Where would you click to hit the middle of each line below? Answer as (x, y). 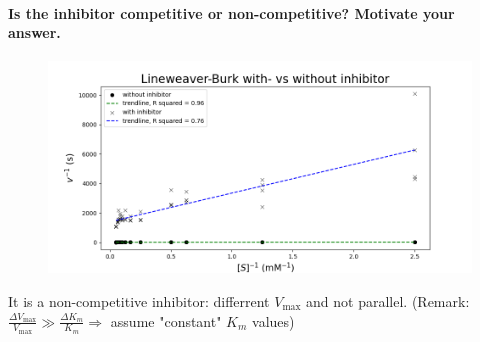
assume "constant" (166, 320)
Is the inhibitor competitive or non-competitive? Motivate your (231, 12)
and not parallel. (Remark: (388, 300)
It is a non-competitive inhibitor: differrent (139, 300)
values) (273, 320)
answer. (34, 32)
